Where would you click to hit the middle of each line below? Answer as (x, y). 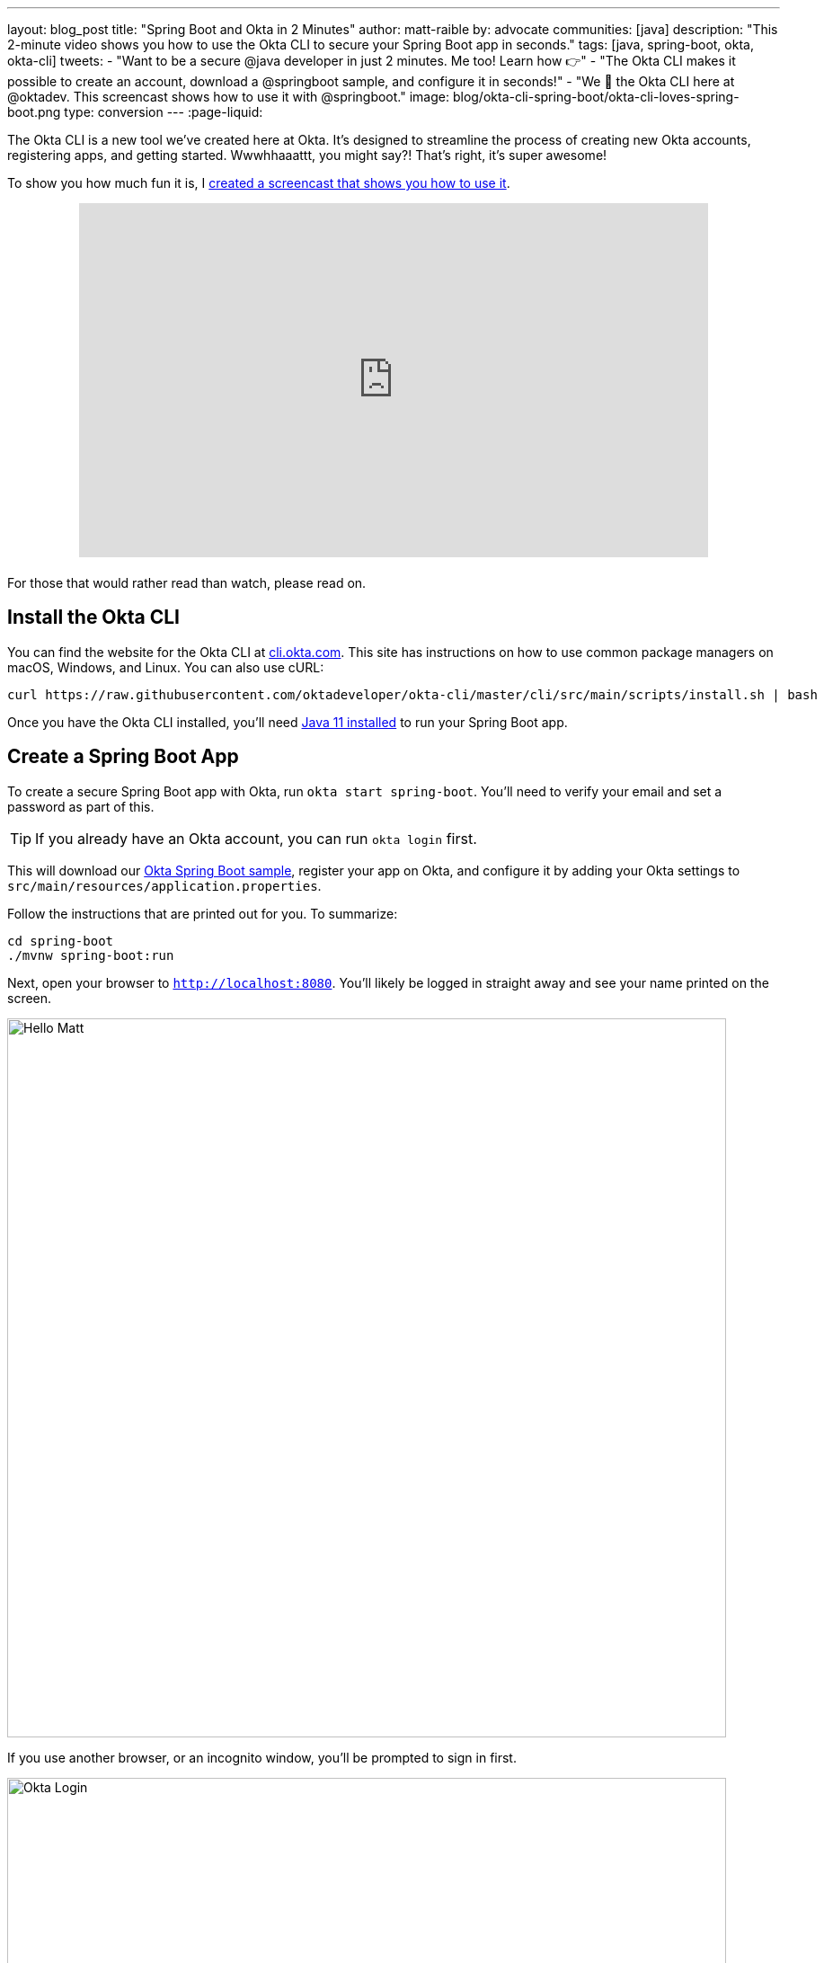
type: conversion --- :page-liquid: (164, 112)
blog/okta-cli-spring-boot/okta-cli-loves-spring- (596, 97)
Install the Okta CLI (93, 617)
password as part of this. (81, 806)
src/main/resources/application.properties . (164, 885)
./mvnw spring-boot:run (91, 955)
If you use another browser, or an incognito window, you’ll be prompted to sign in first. (262, 1757)
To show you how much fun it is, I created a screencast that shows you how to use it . (259, 183)
